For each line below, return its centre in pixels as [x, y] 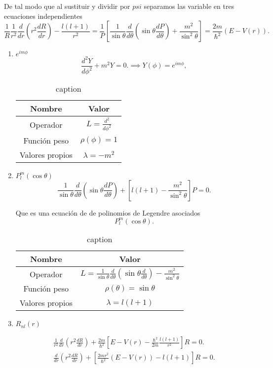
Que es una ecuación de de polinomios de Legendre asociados [108, 212]
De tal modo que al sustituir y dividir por [67, 6]
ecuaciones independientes [43, 16]
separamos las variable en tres [189, 6]
